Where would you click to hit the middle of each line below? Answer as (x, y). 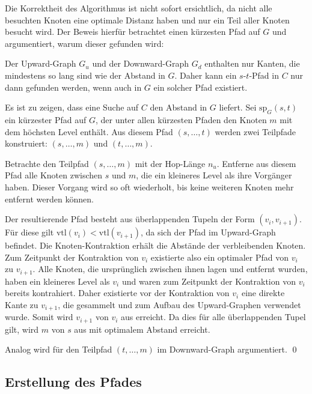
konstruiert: (26, 143)
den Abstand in (179, 107)
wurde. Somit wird (39, 317)
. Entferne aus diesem (256, 163)
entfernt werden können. (49, 199)
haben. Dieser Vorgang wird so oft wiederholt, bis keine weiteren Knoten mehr (149, 186)
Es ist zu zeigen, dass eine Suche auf (72, 107)
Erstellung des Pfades (73, 382)
